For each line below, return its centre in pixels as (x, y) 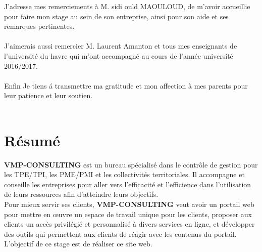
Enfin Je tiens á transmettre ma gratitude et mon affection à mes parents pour (126, 85)
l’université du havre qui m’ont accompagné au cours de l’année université (119, 55)
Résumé (32, 140)
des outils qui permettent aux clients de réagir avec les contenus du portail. (120, 234)
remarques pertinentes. (39, 26)
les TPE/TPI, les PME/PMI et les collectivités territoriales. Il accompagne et (124, 174)
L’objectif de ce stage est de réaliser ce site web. (78, 244)
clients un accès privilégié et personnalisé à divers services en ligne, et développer (129, 224)
